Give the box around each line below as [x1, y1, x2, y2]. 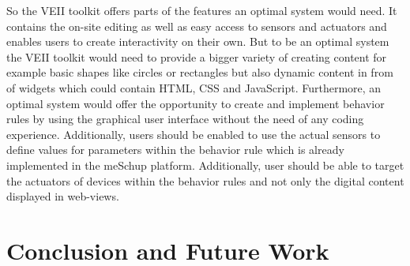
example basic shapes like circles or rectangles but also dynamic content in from [6, 64, 393, 81]
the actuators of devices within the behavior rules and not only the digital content [6, 172, 404, 189]
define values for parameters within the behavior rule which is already [6, 141, 344, 158]
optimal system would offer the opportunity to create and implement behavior [6, 95, 385, 111]
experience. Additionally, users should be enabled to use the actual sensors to [6, 126, 381, 142]
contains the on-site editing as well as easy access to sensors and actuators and [6, 17, 387, 34]
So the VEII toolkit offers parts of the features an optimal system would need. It [6, 2, 397, 18]
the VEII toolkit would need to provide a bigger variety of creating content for [6, 48, 387, 65]
